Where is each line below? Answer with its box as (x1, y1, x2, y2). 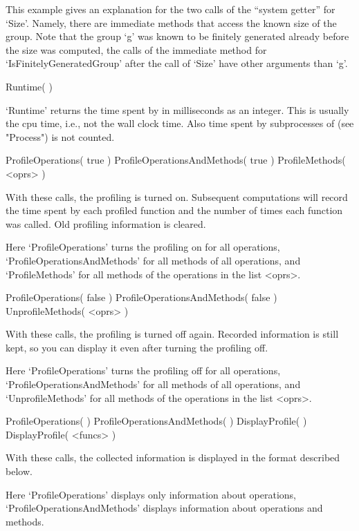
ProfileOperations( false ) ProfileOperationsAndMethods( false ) (6, 290, 277, 305)
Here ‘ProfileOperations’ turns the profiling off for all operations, (6, 363, 281, 378)
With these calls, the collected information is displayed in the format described (6, 450, 340, 465)
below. (6, 464, 33, 479)
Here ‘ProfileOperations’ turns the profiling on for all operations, (6, 240, 280, 254)
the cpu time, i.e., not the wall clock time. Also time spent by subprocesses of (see (6, 116, 354, 131)
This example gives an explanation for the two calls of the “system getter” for (6, 2, 335, 16)
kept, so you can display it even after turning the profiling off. (6, 340, 268, 354)
